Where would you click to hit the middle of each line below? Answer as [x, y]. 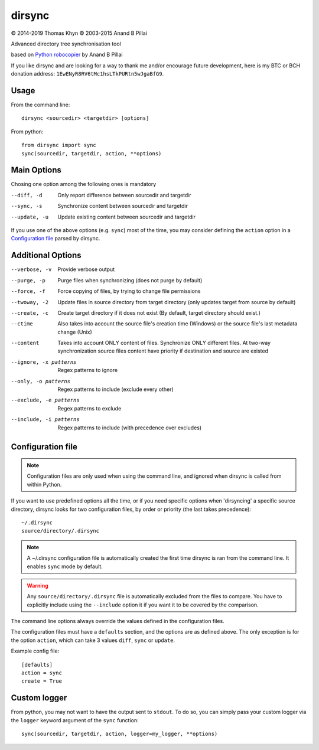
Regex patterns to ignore [88, 370]
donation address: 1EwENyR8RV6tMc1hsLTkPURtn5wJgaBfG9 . [87, 74]
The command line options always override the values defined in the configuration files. [118, 621]
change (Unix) [75, 332]
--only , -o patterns [41, 381]
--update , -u [30, 217]
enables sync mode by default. [65, 566]
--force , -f [28, 291]
